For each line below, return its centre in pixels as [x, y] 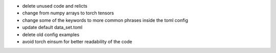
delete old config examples [51, 34]
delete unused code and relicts [55, 6]
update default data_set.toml [52, 28]
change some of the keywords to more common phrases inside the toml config [105, 20]
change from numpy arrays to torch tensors [68, 13]
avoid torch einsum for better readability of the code [77, 41]
